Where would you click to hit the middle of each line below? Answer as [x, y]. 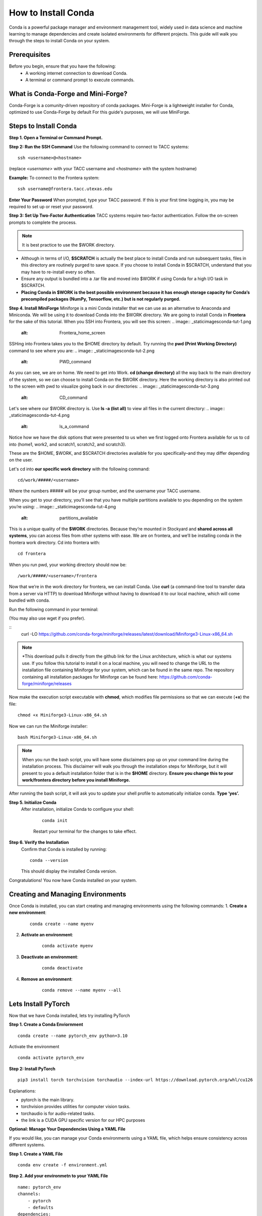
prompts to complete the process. [43, 222]
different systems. [27, 1145]
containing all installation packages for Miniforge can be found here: [90, 677]
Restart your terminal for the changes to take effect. [85, 831]
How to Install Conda [52, 13]
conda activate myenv [67, 946]
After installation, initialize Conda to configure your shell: [78, 809]
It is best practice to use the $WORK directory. [68, 245]
